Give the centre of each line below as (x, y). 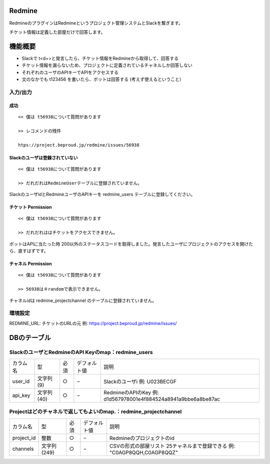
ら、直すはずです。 (29, 251)
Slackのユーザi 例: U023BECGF (140, 381)
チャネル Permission (30, 264)
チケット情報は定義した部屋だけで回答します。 (57, 32)
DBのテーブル (30, 337)
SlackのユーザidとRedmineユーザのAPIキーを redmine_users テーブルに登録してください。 (102, 194)
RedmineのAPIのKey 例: (131, 392)
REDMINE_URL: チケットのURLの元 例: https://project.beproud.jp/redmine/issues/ (93, 323)
